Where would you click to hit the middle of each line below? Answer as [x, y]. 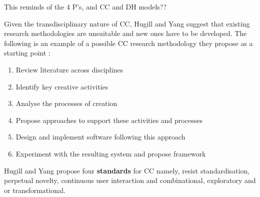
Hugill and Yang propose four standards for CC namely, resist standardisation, [127, 170]
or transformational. [35, 190]
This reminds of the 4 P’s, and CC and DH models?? [85, 6]
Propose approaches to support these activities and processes [109, 120]
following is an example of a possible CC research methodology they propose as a [128, 43]
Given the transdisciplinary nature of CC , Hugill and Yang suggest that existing [127, 23]
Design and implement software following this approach [100, 137]
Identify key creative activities [62, 86]
